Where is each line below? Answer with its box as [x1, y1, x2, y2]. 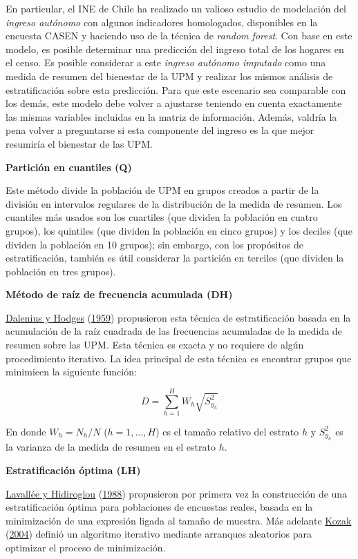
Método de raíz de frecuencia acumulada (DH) [6, 287, 233, 302]
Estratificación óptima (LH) [6, 462, 141, 477]
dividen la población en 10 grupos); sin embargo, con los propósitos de [6, 237, 304, 251]
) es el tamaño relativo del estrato [156, 424, 299, 438]
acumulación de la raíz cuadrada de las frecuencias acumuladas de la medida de [6, 324, 342, 338]
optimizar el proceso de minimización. [6, 540, 166, 554]
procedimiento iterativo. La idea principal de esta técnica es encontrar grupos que [6, 351, 352, 365]
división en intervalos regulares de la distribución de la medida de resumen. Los [6, 196, 342, 210]
